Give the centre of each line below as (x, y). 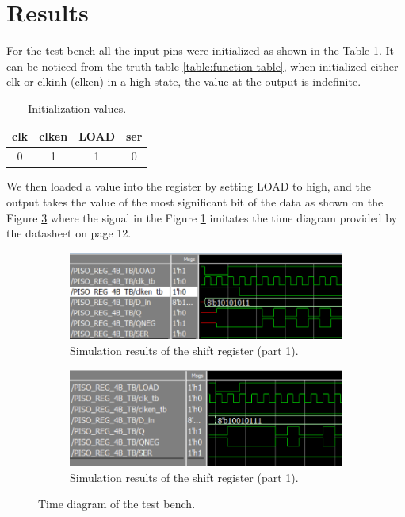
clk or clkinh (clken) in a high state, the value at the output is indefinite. (184, 81)
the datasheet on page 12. (69, 233)
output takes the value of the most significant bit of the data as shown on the (195, 202)
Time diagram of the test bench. (117, 504)
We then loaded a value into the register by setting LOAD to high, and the (189, 186)
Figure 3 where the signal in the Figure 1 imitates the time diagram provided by (202, 217)
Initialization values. (77, 108)
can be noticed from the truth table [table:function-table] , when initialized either (202, 66)
